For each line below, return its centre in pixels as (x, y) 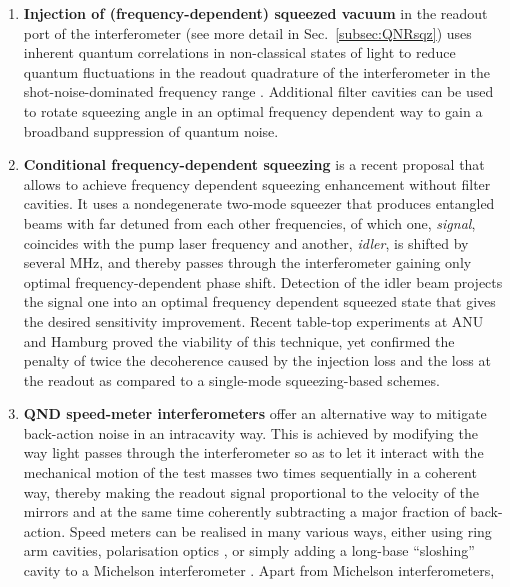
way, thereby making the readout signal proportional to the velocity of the (251, 491)
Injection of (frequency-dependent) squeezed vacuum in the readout (255, 13)
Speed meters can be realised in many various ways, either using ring (280, 530)
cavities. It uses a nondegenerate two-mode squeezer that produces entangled (259, 203)
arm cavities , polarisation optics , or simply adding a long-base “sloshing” (249, 550)
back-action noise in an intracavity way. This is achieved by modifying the (250, 432)
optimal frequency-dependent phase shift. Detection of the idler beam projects (263, 281)
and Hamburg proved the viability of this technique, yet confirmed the (239, 340)
